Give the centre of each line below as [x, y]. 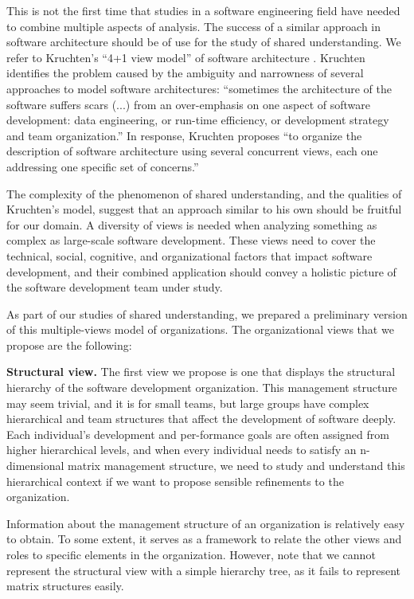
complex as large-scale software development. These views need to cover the [191, 240]
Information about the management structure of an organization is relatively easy [206, 523]
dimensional [35, 466]
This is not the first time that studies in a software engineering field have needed [203, 10]
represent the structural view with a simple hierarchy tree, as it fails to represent [204, 570]
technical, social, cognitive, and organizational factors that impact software [189, 255]
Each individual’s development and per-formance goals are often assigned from [198, 434]
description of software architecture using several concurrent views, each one [192, 151]
